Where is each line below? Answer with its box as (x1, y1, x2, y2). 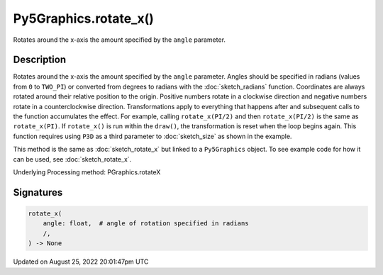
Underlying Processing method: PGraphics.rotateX (13, 167, 161, 176)
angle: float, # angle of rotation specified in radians (43, 220, 249, 228)
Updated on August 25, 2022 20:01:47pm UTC (13, 257, 149, 266)
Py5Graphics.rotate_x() (13, 11, 154, 26)
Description (13, 54, 67, 66)
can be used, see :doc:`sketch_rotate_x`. (13, 155, 132, 163)
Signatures (13, 186, 63, 198)
